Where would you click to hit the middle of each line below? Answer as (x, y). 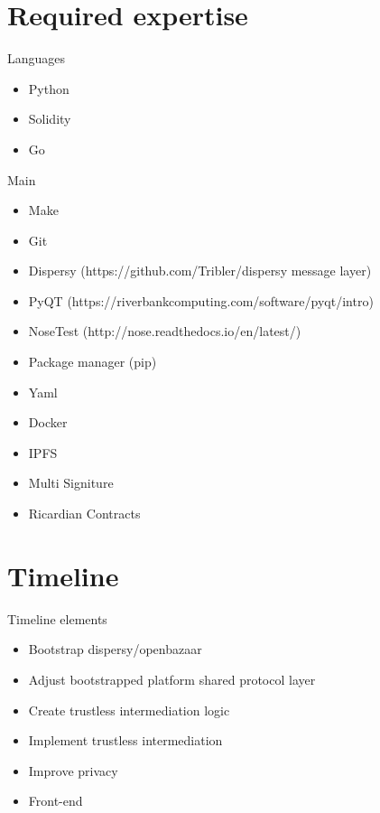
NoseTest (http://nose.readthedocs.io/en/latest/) (165, 331)
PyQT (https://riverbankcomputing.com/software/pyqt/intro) (201, 300)
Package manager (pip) (93, 362)
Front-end (56, 801)
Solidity (50, 119)
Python (49, 88)
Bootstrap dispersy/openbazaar (115, 649)
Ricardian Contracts (84, 514)
